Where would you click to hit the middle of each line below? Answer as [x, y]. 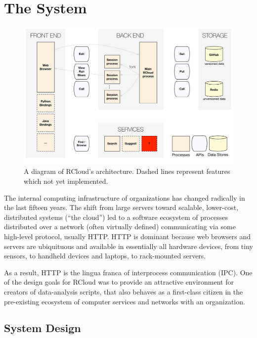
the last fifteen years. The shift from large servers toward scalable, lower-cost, [121, 207]
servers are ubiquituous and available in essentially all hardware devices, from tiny [128, 246]
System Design [43, 328]
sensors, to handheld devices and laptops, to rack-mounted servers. [105, 256]
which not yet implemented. [66, 181]
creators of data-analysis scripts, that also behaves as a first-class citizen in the [124, 291]
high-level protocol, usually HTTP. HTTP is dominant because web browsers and [128, 236]
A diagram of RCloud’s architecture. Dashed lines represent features [127, 171]
